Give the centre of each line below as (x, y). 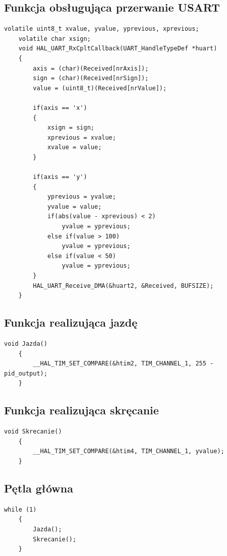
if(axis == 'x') (60, 108)
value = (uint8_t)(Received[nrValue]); (100, 88)
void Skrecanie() (33, 432)
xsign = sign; (71, 128)
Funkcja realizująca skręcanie (81, 410)
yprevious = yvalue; (81, 197)
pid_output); (26, 373)
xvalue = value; (74, 147)
